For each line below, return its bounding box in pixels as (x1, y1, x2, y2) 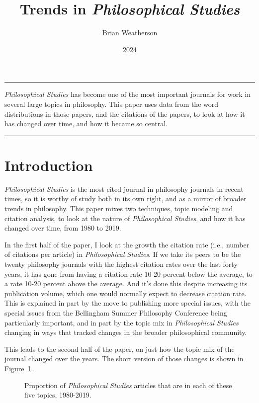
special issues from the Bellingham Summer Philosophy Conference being (4, 307, 227, 318)
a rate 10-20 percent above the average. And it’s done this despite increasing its (4, 278, 248, 289)
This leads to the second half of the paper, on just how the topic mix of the (4, 343, 235, 354)
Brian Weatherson (102, 27, 158, 38)
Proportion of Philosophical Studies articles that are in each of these (24, 380, 232, 390)
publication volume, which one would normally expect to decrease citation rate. (4, 288, 247, 298)
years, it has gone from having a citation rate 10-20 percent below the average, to (4, 268, 253, 279)
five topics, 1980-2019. (24, 390, 91, 400)
